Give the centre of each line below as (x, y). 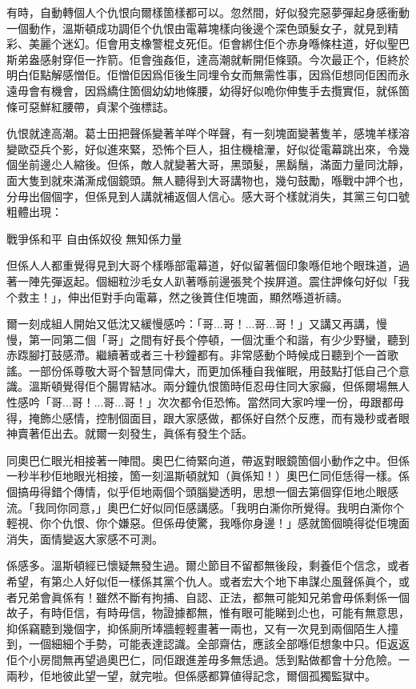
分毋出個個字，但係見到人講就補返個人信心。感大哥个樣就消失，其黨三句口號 (208, 196)
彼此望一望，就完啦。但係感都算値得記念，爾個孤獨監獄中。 (219, 675)
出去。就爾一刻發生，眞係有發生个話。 (152, 433)
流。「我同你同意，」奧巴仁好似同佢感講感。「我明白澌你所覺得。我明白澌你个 (205, 507)
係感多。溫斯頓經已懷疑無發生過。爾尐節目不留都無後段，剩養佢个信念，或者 (208, 565)
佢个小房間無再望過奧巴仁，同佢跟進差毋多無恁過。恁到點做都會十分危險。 (202, 659)
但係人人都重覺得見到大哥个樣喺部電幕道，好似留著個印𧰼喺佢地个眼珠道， (202, 265)
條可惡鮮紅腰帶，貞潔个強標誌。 (90, 106)
